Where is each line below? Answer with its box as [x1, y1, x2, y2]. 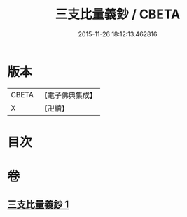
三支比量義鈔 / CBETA [55, 6, 181, 22]
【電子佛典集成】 [40, 90, 97, 100]
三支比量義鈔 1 [7, 199, 69, 211]
